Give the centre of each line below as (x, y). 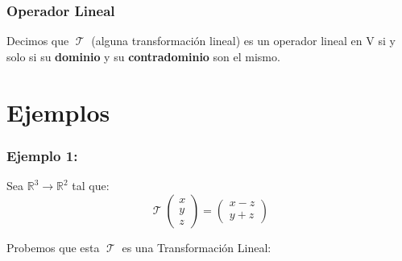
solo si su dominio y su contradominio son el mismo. (143, 56)
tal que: (91, 185)
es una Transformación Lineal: (197, 247)
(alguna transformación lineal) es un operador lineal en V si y (243, 41)
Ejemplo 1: (42, 155)
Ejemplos (58, 112)
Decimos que (38, 41)
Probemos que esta (53, 247)
